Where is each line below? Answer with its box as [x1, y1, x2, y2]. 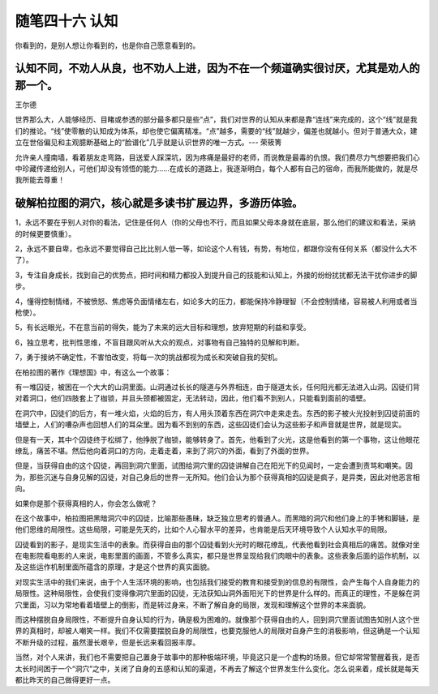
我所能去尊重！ [15, 175, 65, 185]
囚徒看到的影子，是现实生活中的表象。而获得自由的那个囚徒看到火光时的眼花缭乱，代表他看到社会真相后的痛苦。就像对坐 [15, 539, 420, 549]
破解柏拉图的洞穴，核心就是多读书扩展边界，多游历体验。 [15, 196, 303, 210]
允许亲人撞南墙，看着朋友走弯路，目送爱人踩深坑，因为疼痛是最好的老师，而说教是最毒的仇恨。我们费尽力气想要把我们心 [15, 152, 420, 162]
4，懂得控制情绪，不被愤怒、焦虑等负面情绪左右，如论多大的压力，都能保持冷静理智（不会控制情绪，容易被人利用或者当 [15, 296, 418, 306]
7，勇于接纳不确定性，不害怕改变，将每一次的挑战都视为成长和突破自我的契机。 [15, 353, 282, 362]
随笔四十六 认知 [15, 12, 118, 30]
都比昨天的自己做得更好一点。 [15, 675, 115, 684]
